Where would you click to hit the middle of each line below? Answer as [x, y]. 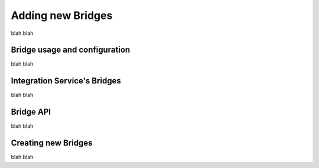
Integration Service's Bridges [66, 81]
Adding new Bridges [62, 15]
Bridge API [31, 112]
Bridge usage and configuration [71, 50]
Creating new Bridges [52, 143]
